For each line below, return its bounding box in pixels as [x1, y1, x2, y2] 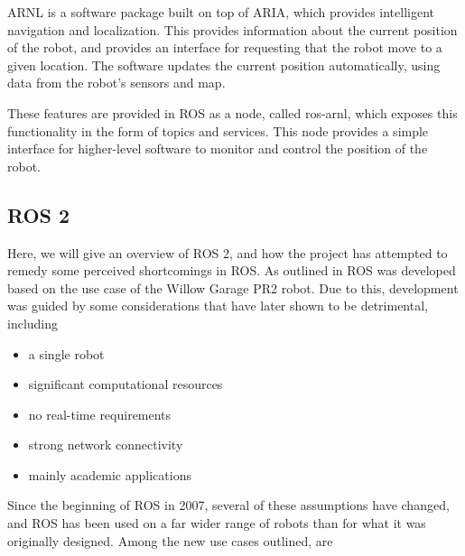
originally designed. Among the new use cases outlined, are [7, 531, 333, 550]
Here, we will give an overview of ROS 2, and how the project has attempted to [7, 243, 448, 262]
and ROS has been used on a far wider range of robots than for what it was [7, 514, 426, 533]
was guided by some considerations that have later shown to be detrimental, [7, 296, 428, 315]
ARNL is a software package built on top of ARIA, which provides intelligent [7, 3, 434, 21]
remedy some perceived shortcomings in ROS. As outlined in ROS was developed [7, 261, 456, 280]
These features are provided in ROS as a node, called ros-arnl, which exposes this [7, 103, 458, 122]
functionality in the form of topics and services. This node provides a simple [7, 121, 429, 140]
